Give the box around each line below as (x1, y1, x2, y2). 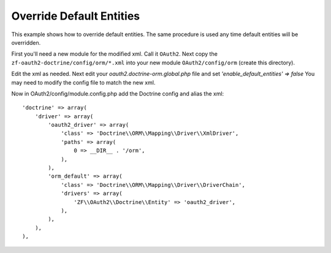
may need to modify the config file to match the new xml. (11, 78, 156, 86)
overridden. (11, 39, 41, 46)
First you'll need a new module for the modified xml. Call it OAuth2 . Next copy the (11, 50, 218, 58)
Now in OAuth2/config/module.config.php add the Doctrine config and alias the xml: (11, 89, 224, 97)
